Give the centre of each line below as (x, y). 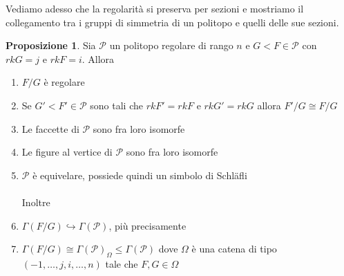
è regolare (64, 82)
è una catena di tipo (234, 249)
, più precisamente (147, 225)
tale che (122, 263)
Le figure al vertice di (67, 152)
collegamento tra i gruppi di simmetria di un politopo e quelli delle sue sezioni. (172, 22)
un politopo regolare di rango (171, 45)
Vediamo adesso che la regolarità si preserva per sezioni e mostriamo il (155, 8)
